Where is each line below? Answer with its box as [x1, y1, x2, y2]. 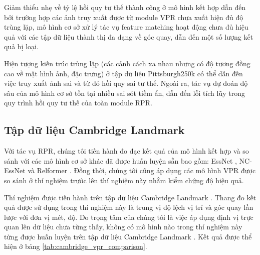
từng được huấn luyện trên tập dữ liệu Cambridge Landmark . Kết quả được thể [4, 231, 252, 241]
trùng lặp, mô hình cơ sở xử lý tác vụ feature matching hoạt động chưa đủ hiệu [4, 22, 248, 32]
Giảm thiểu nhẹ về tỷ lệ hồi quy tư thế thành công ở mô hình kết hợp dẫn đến [4, 2, 246, 12]
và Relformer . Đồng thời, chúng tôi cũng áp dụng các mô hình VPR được [28, 165, 256, 176]
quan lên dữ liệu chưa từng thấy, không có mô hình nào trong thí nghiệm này [4, 221, 242, 232]
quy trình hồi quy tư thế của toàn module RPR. [4, 97, 152, 108]
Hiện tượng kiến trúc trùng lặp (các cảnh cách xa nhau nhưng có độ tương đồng [4, 58, 250, 68]
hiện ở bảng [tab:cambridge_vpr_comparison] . [4, 241, 147, 251]
